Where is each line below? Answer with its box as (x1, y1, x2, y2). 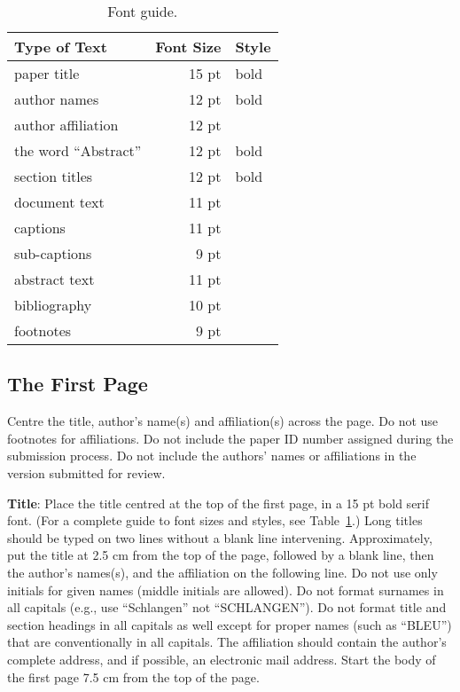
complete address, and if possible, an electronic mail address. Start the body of (7, 649, 436, 668)
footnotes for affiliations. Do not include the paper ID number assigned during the (7, 429, 454, 447)
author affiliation (14, 114, 119, 135)
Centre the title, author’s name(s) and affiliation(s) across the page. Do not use (7, 412, 439, 430)
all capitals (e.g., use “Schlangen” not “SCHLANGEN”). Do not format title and (7, 598, 447, 617)
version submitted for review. (7, 463, 166, 482)
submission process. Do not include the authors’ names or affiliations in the (7, 446, 417, 465)
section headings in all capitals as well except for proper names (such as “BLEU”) (7, 615, 452, 633)
